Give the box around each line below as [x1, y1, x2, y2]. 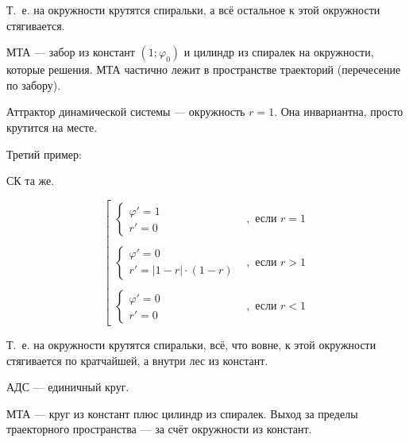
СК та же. [6, 172, 55, 189]
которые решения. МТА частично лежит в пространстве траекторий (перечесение [6, 61, 401, 78]
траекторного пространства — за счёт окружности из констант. [6, 421, 312, 437]
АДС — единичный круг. [6, 379, 129, 395]
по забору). [6, 76, 61, 93]
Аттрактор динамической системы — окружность [6, 103, 245, 120]
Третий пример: [6, 145, 82, 162]
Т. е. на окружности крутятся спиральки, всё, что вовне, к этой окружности [6, 336, 376, 352]
